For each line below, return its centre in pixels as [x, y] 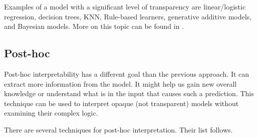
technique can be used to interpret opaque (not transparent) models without [121, 103]
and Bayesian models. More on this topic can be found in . [94, 26]
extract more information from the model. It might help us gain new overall [120, 83]
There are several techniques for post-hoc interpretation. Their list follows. [118, 129]
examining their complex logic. [51, 113]
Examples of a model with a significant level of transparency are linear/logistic [125, 6]
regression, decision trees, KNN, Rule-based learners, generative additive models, [128, 16]
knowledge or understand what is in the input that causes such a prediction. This [129, 93]
